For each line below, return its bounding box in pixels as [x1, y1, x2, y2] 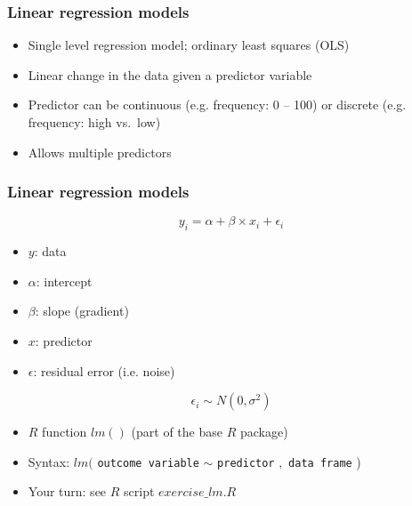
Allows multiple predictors [28, 142, 172, 161]
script [124, 482, 155, 501]
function [42, 422, 87, 441]
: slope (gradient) [35, 301, 129, 320]
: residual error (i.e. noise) [33, 361, 175, 380]
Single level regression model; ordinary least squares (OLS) [28, 36, 350, 54]
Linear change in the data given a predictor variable [28, 65, 312, 84]
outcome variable [97, 456, 199, 470]
